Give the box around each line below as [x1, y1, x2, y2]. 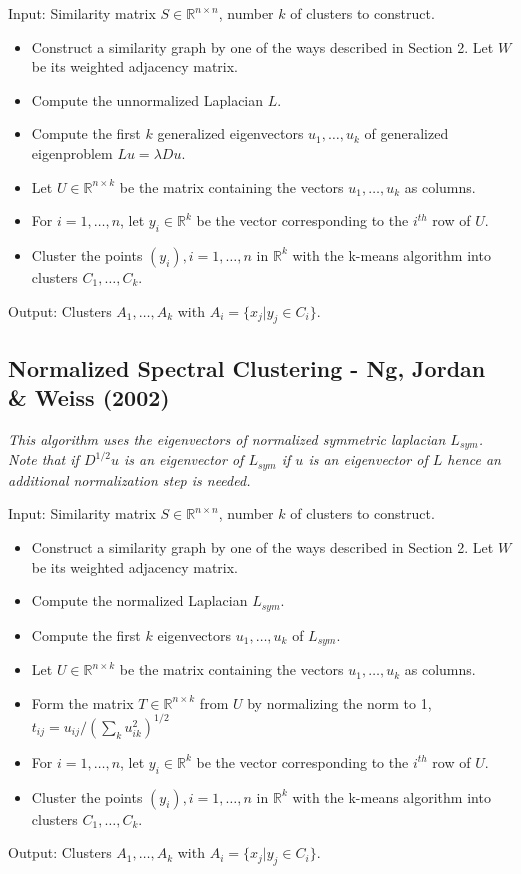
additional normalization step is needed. [8, 469, 251, 490]
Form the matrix [31, 692, 134, 713]
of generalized [364, 123, 449, 144]
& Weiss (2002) [8, 382, 170, 413]
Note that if [8, 449, 79, 470]
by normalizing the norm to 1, [247, 692, 432, 713]
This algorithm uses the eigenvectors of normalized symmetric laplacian [8, 428, 446, 449]
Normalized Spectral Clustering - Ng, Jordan [8, 352, 486, 383]
